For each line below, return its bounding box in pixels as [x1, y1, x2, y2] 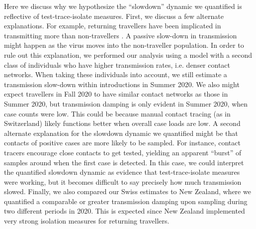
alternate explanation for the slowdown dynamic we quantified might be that [4, 127, 238, 138]
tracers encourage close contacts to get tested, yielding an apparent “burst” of [4, 147, 242, 157]
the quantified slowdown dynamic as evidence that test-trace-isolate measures [4, 167, 240, 177]
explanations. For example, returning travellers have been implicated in [4, 20, 221, 31]
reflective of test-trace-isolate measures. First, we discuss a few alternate [4, 10, 224, 21]
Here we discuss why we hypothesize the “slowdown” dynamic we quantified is [4, 1, 242, 11]
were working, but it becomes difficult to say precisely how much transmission [4, 176, 242, 187]
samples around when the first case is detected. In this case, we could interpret [4, 157, 244, 167]
